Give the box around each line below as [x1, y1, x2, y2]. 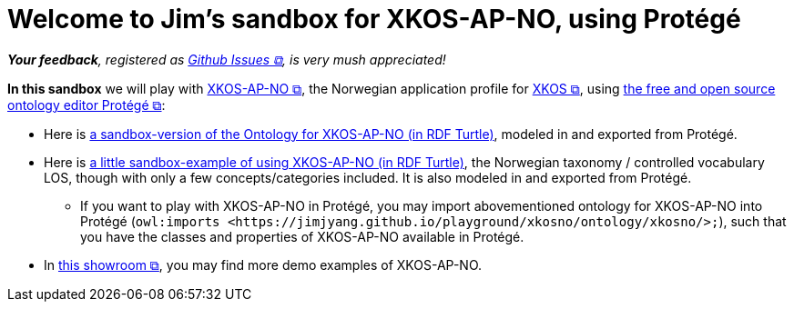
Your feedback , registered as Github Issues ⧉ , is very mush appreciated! [7, 51, 446, 67]
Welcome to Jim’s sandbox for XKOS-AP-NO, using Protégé [7, 4, 741, 35]
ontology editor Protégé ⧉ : [7, 96, 166, 113]
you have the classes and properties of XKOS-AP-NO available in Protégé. [80, 228, 524, 244]
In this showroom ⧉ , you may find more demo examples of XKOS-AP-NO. [44, 256, 483, 273]
